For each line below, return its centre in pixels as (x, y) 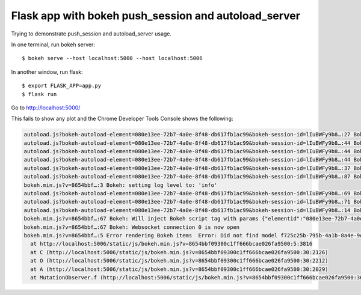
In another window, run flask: (47, 71)
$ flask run (39, 94)
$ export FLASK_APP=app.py (62, 86)
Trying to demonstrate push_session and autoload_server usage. (91, 34)
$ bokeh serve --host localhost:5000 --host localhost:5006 (112, 58)
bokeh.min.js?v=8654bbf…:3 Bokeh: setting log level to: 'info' (121, 185)
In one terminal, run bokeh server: (53, 44)
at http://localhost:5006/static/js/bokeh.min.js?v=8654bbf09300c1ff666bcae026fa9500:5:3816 (171, 244)
